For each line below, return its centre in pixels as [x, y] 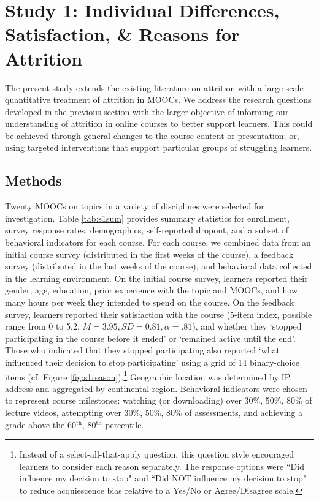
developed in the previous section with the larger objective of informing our [147, 111]
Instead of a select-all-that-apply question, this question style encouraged [157, 454]
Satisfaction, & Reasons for [122, 34]
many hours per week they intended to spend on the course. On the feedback [150, 302]
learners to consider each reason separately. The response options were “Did [162, 466]
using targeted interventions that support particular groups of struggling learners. [159, 147]
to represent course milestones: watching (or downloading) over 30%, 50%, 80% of [159, 400]
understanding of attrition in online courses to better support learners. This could [159, 123]
